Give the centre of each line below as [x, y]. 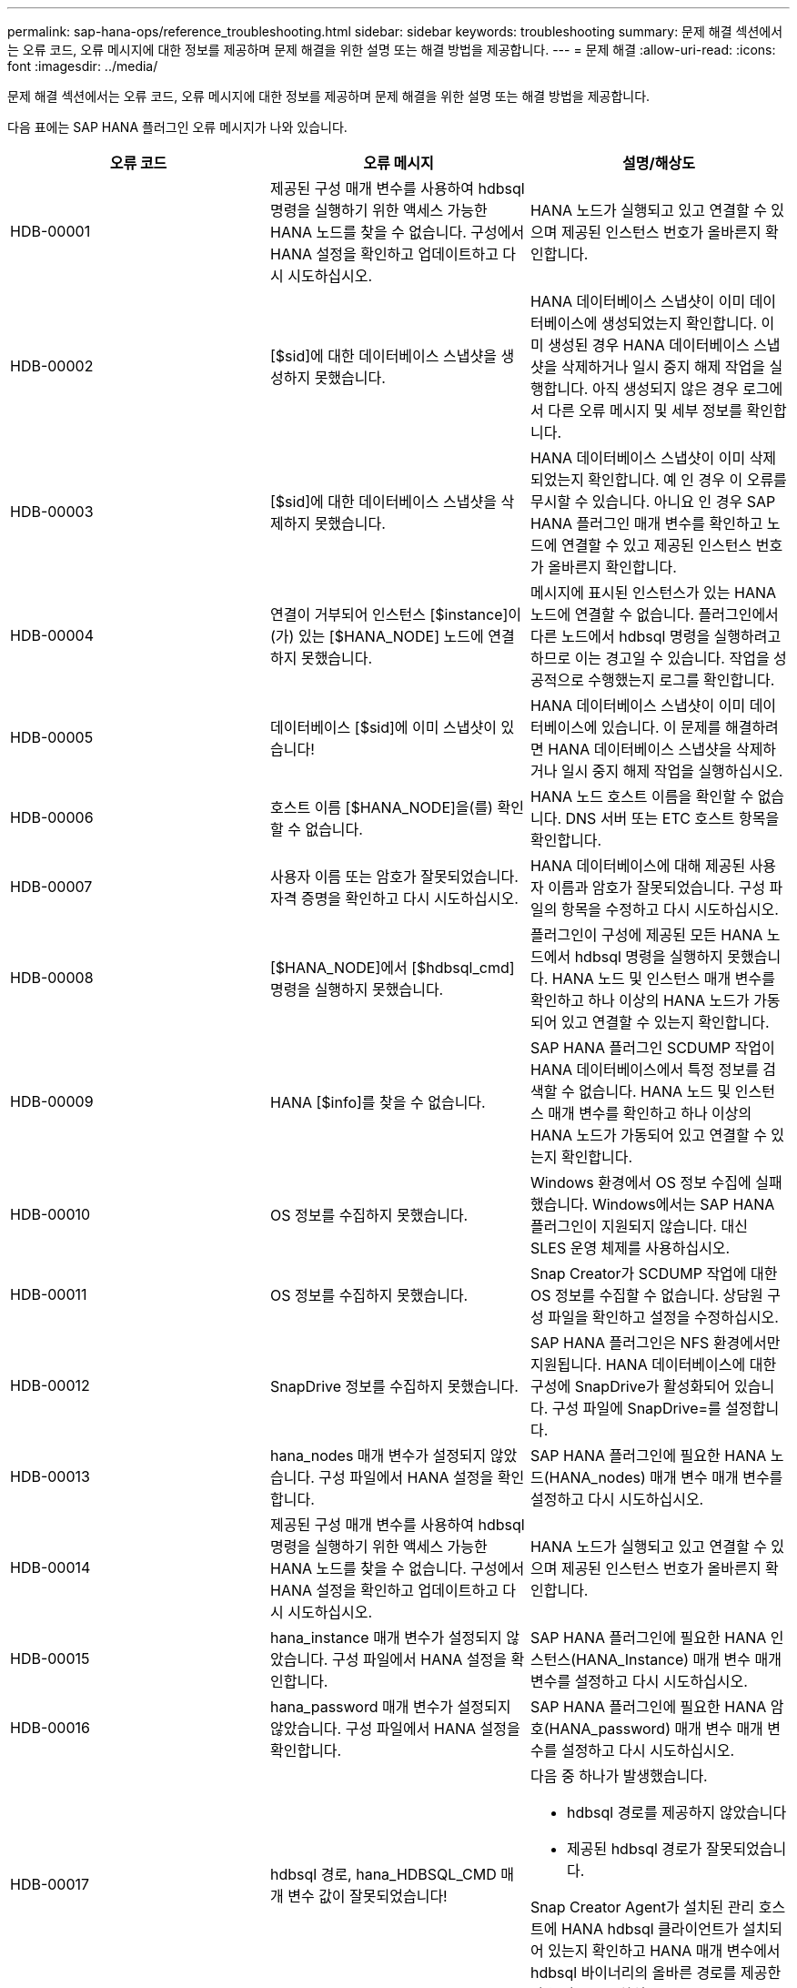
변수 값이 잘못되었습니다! [368, 1896]
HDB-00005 [52, 737]
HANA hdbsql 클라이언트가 [650, 1929]
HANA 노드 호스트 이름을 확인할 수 [642, 796]
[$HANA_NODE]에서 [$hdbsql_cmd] [392, 968]
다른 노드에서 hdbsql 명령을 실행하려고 [656, 636]
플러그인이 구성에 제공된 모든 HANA [646, 935]
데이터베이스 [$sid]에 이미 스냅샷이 [383, 727]
